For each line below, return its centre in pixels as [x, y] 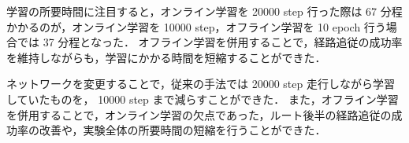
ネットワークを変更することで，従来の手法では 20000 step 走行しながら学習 [201, 84]
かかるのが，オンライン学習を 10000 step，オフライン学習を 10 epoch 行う [196, 26]
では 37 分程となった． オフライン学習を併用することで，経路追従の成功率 [210, 42]
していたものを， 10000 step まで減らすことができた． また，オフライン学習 [203, 99]
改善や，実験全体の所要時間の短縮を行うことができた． [182, 130]
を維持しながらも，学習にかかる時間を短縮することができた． [166, 57]
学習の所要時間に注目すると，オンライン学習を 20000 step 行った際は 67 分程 [204, 11]
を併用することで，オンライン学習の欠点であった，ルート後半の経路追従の [199, 114]
